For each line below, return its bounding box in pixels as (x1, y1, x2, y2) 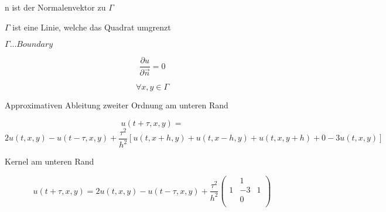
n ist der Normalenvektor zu (5, 1, 106, 13)
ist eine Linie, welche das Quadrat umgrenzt (12, 20, 171, 33)
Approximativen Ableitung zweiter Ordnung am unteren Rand (5, 99, 228, 111)
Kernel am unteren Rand (5, 155, 94, 167)
